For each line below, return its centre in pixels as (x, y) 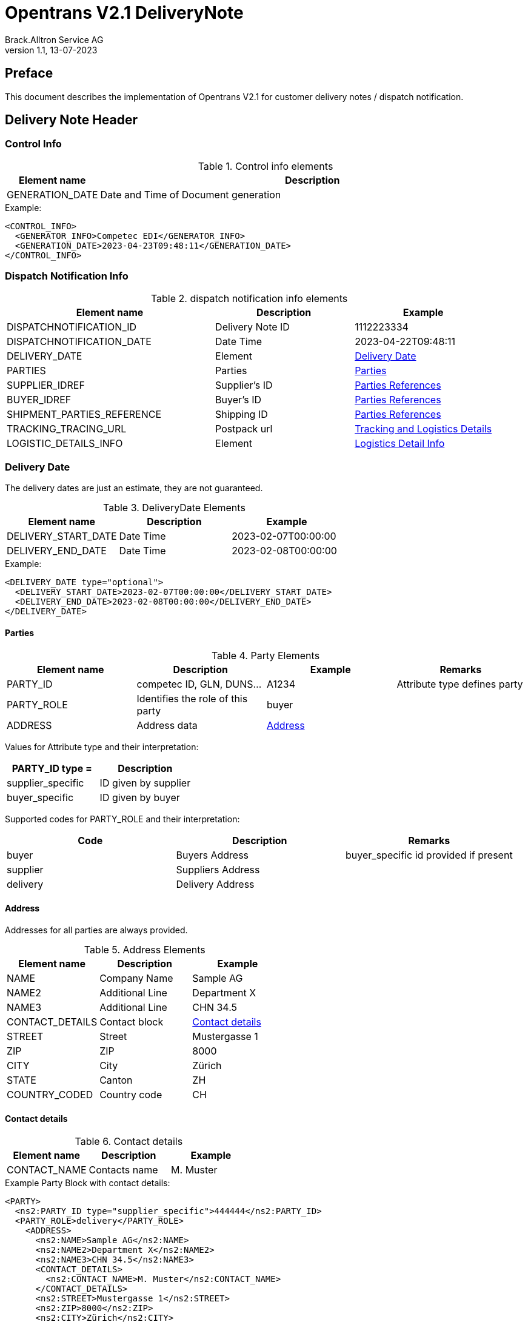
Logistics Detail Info (400, 443)
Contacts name (123, 1169)
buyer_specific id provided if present (429, 855)
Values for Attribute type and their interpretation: (102, 747)
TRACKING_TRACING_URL (67, 428)
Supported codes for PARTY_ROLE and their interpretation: (122, 819)
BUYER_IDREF (39, 399)
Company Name (136, 978)
